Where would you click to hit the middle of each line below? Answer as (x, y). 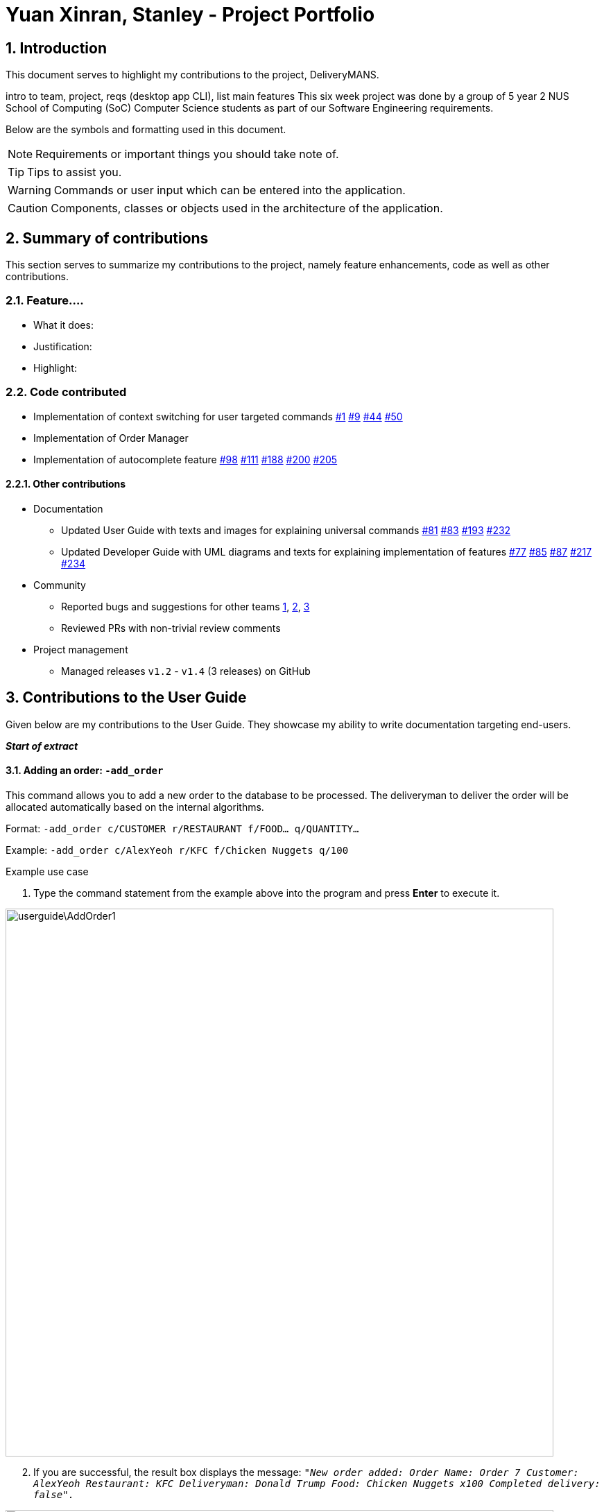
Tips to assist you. (75, 172)
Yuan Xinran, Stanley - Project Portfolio (190, 15)
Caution (28, 208)
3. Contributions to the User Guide (126, 698)
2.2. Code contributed (66, 392)
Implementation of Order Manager (111, 438)
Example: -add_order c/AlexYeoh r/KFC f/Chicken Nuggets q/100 (177, 850)
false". (54, 1494)
